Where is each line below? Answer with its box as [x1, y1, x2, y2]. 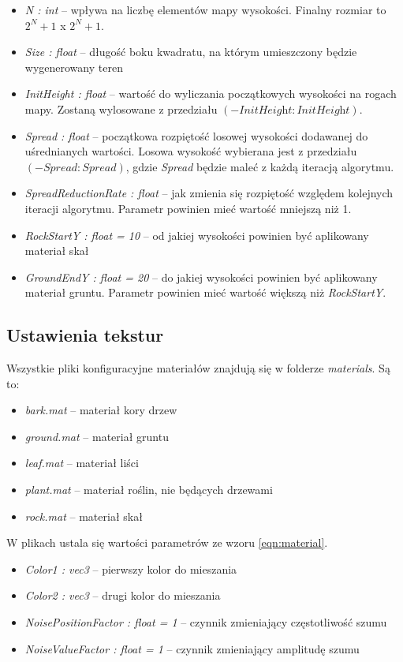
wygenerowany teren [24, 58, 123, 75]
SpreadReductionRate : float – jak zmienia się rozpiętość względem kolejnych [24, 185, 394, 201]
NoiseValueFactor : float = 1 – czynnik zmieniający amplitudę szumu [24, 640, 360, 656]
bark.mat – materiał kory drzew [24, 402, 177, 418]
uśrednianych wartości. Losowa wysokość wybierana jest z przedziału [24, 143, 357, 159]
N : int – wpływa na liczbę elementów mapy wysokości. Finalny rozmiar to [24, 2, 386, 17]
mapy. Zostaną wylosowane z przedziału [24, 100, 218, 117]
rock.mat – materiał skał [24, 507, 143, 524]
